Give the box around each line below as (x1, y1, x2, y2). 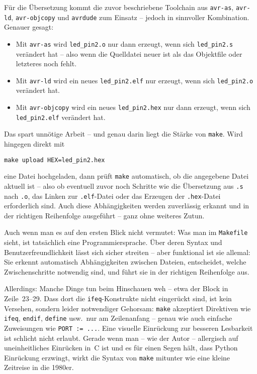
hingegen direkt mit (4, 138, 65, 149)
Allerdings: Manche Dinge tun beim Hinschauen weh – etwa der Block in (4, 283, 228, 294)
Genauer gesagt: (4, 22, 54, 32)
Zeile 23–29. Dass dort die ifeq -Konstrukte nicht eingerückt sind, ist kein (4, 293, 232, 303)
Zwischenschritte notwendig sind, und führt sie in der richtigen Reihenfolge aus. (4, 266, 249, 277)
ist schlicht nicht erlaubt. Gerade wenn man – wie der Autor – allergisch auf (4, 332, 238, 343)
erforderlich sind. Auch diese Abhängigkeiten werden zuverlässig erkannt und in (4, 200, 249, 211)
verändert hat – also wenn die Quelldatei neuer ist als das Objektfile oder (16, 48, 242, 59)
